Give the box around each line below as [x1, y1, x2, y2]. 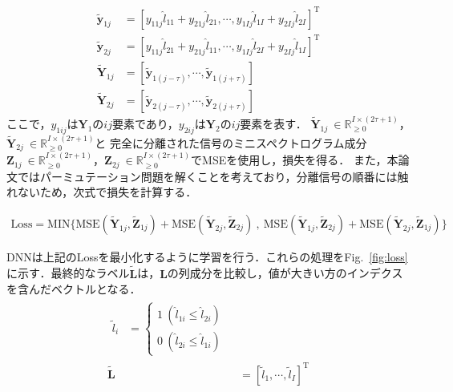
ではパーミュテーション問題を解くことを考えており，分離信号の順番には [17, 168, 398, 184]
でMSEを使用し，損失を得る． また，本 [191, 152, 398, 168]
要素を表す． [240, 115, 307, 131]
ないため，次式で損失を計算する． [17, 184, 197, 200]
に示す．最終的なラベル [6, 265, 130, 281]
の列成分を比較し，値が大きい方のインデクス [167, 265, 403, 281]
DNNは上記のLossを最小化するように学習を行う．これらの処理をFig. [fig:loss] [6, 248, 408, 265]
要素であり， [111, 115, 179, 131]
